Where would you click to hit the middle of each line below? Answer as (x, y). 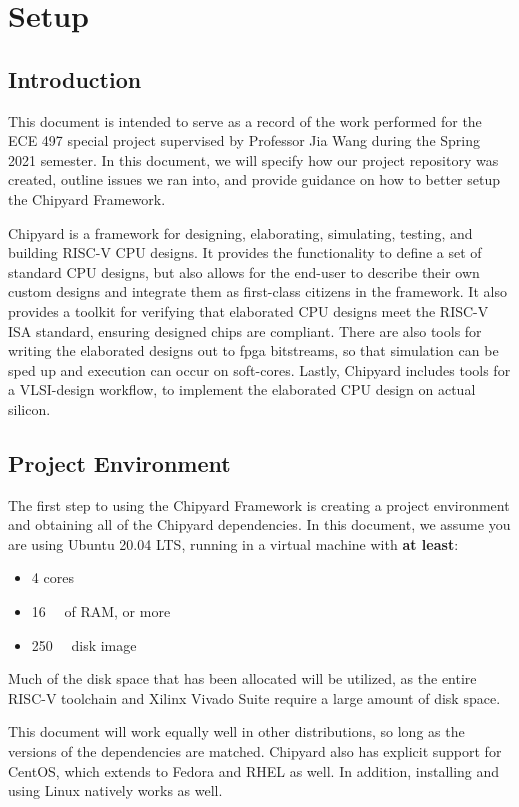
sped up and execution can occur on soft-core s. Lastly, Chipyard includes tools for (259, 369)
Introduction (75, 78)
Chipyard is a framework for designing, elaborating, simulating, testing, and (240, 232)
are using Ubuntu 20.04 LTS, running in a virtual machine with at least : (233, 543)
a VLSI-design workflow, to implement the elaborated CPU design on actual (242, 389)
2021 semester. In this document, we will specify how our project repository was (253, 159)
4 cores (52, 577)
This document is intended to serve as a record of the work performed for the (245, 120)
